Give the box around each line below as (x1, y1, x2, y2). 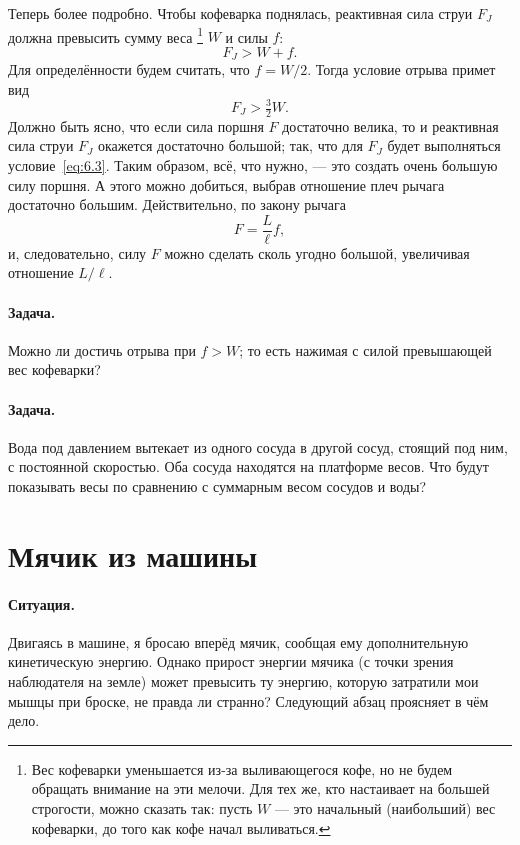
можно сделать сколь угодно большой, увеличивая (164, 242, 470, 263)
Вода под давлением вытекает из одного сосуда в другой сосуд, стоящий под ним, (8, 436, 508, 457)
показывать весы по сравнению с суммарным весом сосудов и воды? (8, 476, 427, 497)
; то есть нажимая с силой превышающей (239, 339, 492, 360)
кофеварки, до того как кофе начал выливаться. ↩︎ (31, 817, 331, 838)
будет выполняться (387, 135, 501, 156)
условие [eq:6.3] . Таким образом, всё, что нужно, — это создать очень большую (8, 155, 498, 176)
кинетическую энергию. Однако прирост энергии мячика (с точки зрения (8, 651, 454, 672)
